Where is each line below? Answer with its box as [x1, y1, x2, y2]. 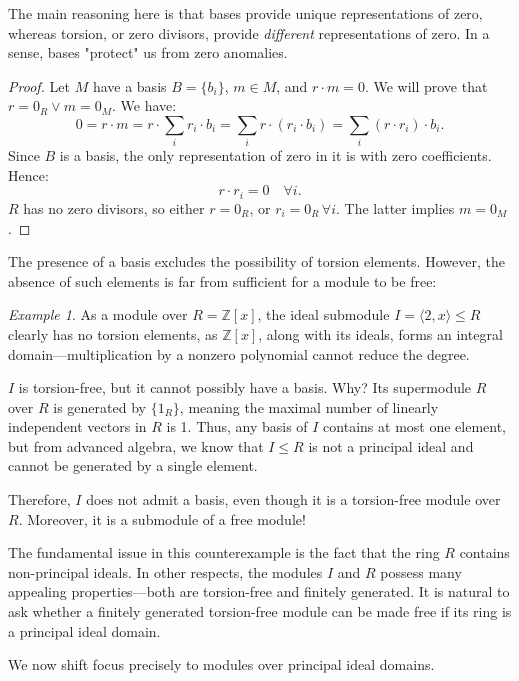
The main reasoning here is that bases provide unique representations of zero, [8, 3, 483, 23]
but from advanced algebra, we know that [8, 435, 264, 456]
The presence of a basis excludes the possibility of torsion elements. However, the [8, 251, 505, 272]
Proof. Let [8, 75, 70, 96]
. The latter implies [336, 197, 455, 218]
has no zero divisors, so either [23, 197, 205, 218]
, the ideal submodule [257, 304, 390, 325]
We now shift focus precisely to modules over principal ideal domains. [8, 654, 435, 675]
